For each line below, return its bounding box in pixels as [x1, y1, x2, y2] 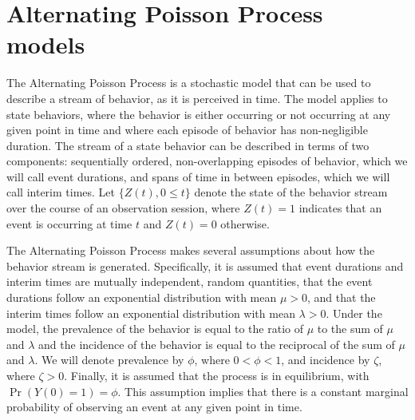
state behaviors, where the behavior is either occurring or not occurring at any [6, 105, 391, 122]
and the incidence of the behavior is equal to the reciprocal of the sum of [38, 335, 395, 352]
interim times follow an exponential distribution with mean [6, 304, 295, 321]
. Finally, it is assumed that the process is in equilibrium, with [64, 367, 370, 383]
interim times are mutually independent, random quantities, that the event [6, 273, 373, 290]
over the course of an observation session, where [6, 200, 240, 216]
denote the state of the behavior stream [194, 184, 388, 200]
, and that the [307, 289, 376, 306]
